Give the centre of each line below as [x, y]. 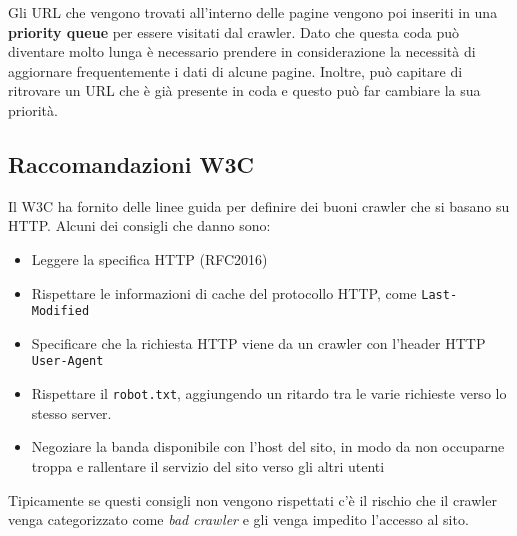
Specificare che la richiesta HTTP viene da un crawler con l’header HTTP [258, 342]
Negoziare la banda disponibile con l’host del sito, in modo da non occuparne [268, 446]
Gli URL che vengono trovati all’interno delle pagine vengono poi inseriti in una [253, 12]
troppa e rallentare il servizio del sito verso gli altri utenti [208, 465]
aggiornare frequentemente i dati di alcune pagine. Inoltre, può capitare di [235, 70]
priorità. [33, 109]
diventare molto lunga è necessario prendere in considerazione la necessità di [242, 51]
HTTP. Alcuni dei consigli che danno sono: [139, 225]
